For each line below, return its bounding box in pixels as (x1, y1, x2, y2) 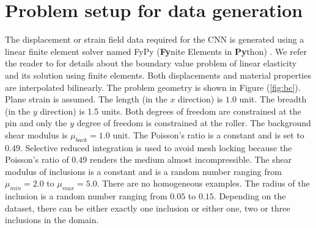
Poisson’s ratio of (5, 153, 69, 166)
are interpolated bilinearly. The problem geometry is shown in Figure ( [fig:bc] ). (5, 80, 301, 93)
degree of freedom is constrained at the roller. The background (76, 116, 311, 129)
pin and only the (5, 116, 67, 129)
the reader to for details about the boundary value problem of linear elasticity (5, 57, 297, 69)
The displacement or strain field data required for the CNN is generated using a (5, 33, 304, 46)
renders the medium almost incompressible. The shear (89, 153, 292, 166)
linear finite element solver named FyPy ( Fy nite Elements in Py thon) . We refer (5, 45, 307, 57)
